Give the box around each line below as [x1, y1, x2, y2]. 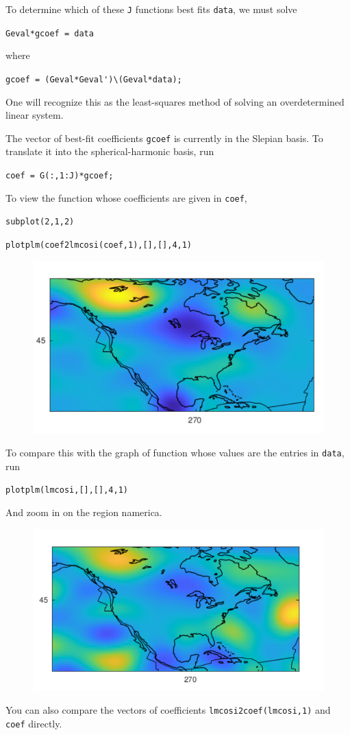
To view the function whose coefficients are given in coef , [5, 190, 247, 205]
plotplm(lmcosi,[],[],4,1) [5, 485, 128, 495]
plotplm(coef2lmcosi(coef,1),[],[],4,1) [5, 240, 192, 250]
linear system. [5, 108, 64, 122]
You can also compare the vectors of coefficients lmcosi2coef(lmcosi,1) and [5, 703, 331, 717]
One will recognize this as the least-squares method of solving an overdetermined [5, 94, 345, 108]
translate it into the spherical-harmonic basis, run [5, 144, 214, 159]
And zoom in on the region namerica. [5, 505, 162, 520]
